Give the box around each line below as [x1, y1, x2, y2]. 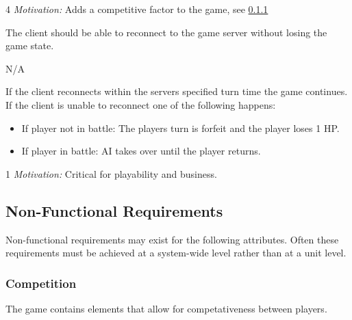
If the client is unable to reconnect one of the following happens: [5, 97, 276, 111]
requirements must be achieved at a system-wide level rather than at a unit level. [5, 245, 347, 260]
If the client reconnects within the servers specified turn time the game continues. [5, 84, 348, 98]
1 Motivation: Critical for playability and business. [5, 166, 217, 181]
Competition [5, 274, 77, 291]
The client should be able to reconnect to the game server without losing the [5, 25, 327, 39]
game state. [5, 38, 54, 53]
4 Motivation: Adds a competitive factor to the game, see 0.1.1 [5, 2, 268, 16]
